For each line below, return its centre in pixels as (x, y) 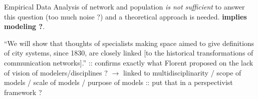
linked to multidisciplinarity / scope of (182, 72)
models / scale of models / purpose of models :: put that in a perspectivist (118, 82)
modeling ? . (25, 26)
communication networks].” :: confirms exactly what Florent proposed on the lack (129, 62)
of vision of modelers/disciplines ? (56, 72)
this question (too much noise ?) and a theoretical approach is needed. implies (125, 16)
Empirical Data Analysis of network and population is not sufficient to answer (124, 6)
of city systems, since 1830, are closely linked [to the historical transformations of (129, 53)
